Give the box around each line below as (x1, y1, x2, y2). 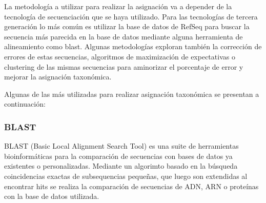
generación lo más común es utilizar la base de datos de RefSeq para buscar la (4, 21, 250, 32)
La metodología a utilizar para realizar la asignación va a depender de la (4, 1, 232, 11)
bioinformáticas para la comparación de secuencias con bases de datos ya (4, 150, 233, 161)
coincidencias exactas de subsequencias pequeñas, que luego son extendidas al (4, 170, 248, 181)
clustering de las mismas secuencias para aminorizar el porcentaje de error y (4, 61, 243, 72)
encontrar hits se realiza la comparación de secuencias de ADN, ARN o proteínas (4, 180, 259, 191)
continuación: (4, 98, 46, 109)
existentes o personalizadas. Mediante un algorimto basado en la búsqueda (4, 160, 238, 171)
